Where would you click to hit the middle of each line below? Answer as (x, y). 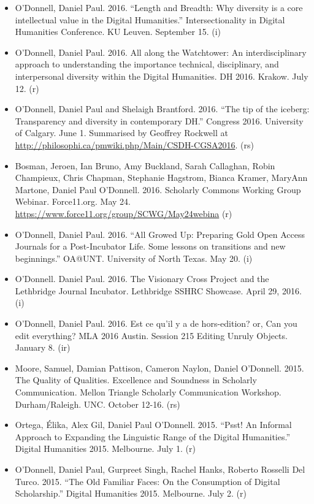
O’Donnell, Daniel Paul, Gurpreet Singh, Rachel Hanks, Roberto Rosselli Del (160, 469)
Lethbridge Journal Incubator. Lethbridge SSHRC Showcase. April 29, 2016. (158, 290)
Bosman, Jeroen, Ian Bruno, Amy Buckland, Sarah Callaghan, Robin (145, 165)
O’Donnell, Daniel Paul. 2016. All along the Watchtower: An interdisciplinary (161, 52)
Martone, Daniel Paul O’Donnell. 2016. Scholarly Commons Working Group (158, 189)
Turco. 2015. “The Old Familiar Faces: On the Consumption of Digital (147, 481)
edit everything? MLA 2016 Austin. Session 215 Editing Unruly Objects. (151, 335)
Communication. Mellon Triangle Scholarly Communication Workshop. (148, 392)
